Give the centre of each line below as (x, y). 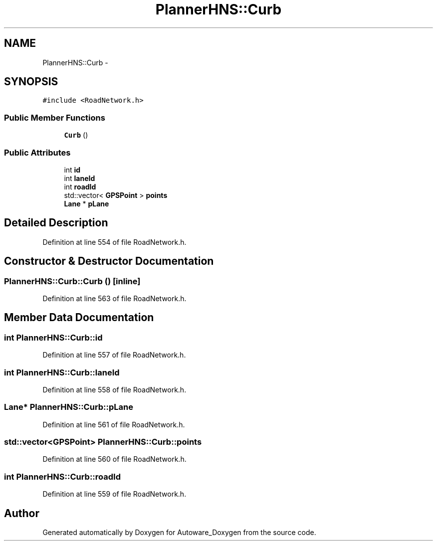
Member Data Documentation (79, 318)
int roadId (80, 186)
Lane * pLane (87, 203)
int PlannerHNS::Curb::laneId (62, 372)
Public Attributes (37, 152)
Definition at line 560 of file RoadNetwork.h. (114, 459)
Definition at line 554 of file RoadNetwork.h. (114, 242)
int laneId (80, 178)
